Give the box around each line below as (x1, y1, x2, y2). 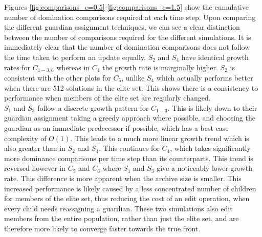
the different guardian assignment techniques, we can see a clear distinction (4, 22, 240, 32)
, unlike (121, 72, 145, 83)
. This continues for (99, 143, 160, 153)
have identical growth (181, 51, 249, 62)
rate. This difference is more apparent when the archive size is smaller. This (4, 172, 242, 183)
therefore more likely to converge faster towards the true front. (4, 223, 201, 233)
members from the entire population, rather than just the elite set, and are (4, 213, 239, 224)
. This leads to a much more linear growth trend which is (70, 132, 249, 143)
